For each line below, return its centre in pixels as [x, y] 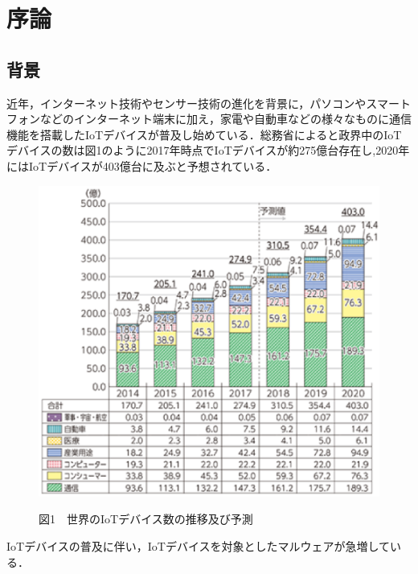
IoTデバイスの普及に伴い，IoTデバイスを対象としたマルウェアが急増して [199, 546]
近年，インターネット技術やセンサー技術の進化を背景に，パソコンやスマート [209, 103]
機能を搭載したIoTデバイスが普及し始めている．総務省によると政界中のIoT [204, 134]
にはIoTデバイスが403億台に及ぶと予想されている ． [142, 165]
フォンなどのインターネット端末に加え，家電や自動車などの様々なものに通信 [209, 119]
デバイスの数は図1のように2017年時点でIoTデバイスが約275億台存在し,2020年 [208, 150]
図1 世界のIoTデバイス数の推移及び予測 [146, 519]
